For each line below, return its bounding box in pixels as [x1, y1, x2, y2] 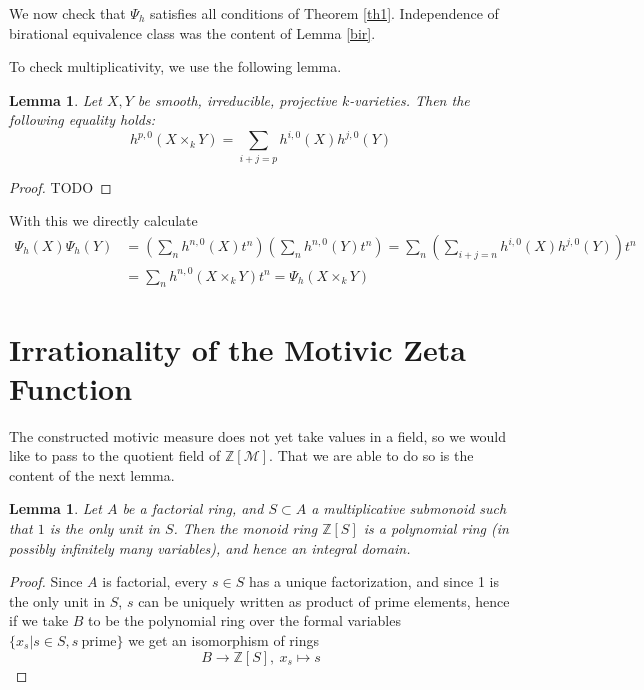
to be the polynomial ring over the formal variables [88, 610, 401, 631]
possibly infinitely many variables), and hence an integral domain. [9, 537, 411, 558]
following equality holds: [9, 109, 156, 130]
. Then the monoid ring [173, 518, 318, 539]
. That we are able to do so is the [269, 445, 474, 466]
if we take [9, 610, 69, 631]
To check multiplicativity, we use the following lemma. [9, 56, 342, 77]
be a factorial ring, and [122, 498, 264, 519]
